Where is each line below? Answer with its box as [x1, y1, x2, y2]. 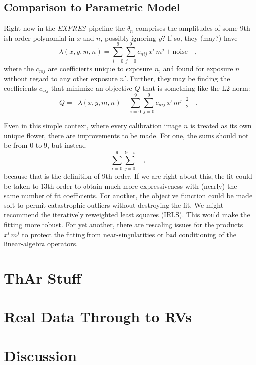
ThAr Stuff [4, 267, 81, 287]
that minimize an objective [51, 82, 132, 93]
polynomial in [33, 32, 75, 42]
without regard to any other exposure [4, 73, 118, 83]
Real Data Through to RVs [4, 306, 192, 326]
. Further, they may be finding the [126, 73, 230, 83]
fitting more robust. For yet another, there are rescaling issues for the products [4, 219, 243, 230]
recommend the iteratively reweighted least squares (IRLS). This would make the [4, 209, 250, 220]
